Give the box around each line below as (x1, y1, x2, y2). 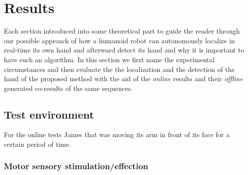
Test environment (4, 106, 94, 122)
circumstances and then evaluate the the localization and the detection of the (4, 64, 235, 74)
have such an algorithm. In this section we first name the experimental (4, 54, 215, 64)
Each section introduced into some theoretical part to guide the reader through (4, 26, 240, 36)
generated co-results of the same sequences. (4, 83, 133, 93)
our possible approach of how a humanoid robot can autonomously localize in (4, 35, 235, 45)
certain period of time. (4, 139, 71, 149)
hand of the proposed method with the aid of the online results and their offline (4, 73, 243, 84)
